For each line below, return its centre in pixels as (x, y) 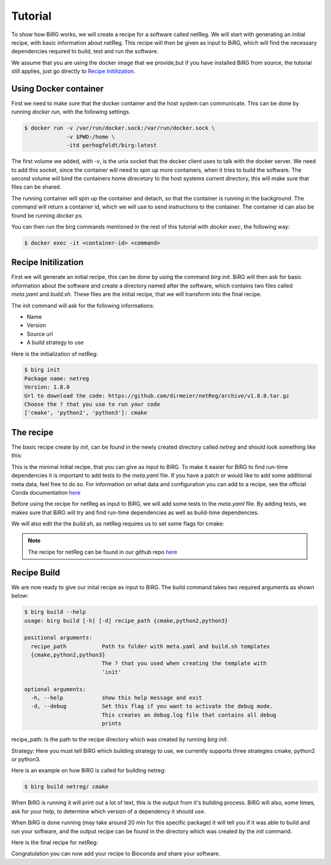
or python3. (26, 759)
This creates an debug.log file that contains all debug (189, 715)
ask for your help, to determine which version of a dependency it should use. (108, 811)
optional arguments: (55, 689)
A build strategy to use (55, 343)
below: (20, 596)
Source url (40, 333)
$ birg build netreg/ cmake (66, 787)
